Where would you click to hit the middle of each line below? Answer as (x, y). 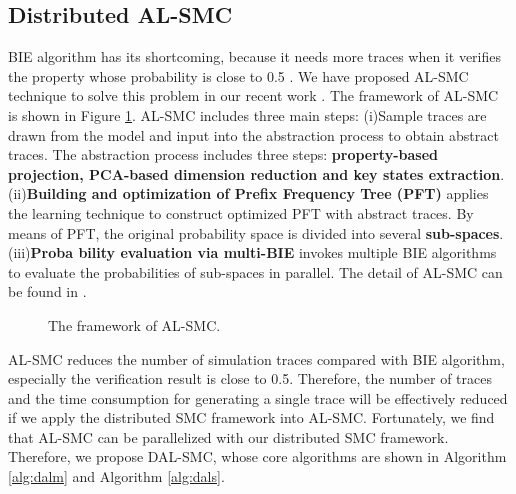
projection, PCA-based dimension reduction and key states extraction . (256, 173)
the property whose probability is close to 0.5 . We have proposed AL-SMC (238, 75)
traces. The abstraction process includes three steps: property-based (223, 154)
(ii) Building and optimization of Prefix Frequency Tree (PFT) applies (248, 193)
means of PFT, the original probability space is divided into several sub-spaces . (256, 232)
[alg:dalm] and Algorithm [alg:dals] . (116, 476)
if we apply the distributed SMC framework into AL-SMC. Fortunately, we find (251, 417)
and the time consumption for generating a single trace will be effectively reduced (258, 397)
